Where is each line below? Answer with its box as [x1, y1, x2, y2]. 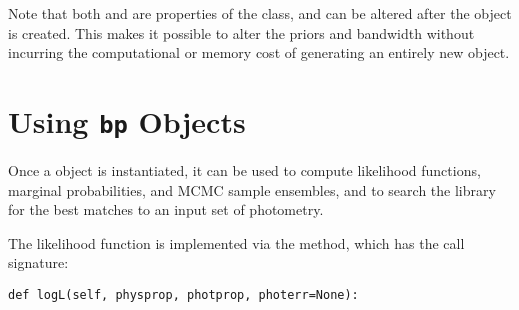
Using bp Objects [8, 100, 246, 141]
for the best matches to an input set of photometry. [8, 199, 324, 220]
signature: [8, 252, 69, 273]
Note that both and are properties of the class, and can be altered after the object [8, 3, 512, 23]
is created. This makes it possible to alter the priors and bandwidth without [8, 22, 475, 43]
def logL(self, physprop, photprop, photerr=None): [8, 288, 359, 302]
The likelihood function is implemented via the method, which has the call [8, 232, 465, 253]
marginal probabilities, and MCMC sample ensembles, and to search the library [8, 179, 496, 200]
